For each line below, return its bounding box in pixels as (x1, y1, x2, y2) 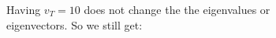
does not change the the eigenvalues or (84, 2, 270, 17)
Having (6, 2, 41, 17)
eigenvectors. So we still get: (6, 16, 143, 33)
